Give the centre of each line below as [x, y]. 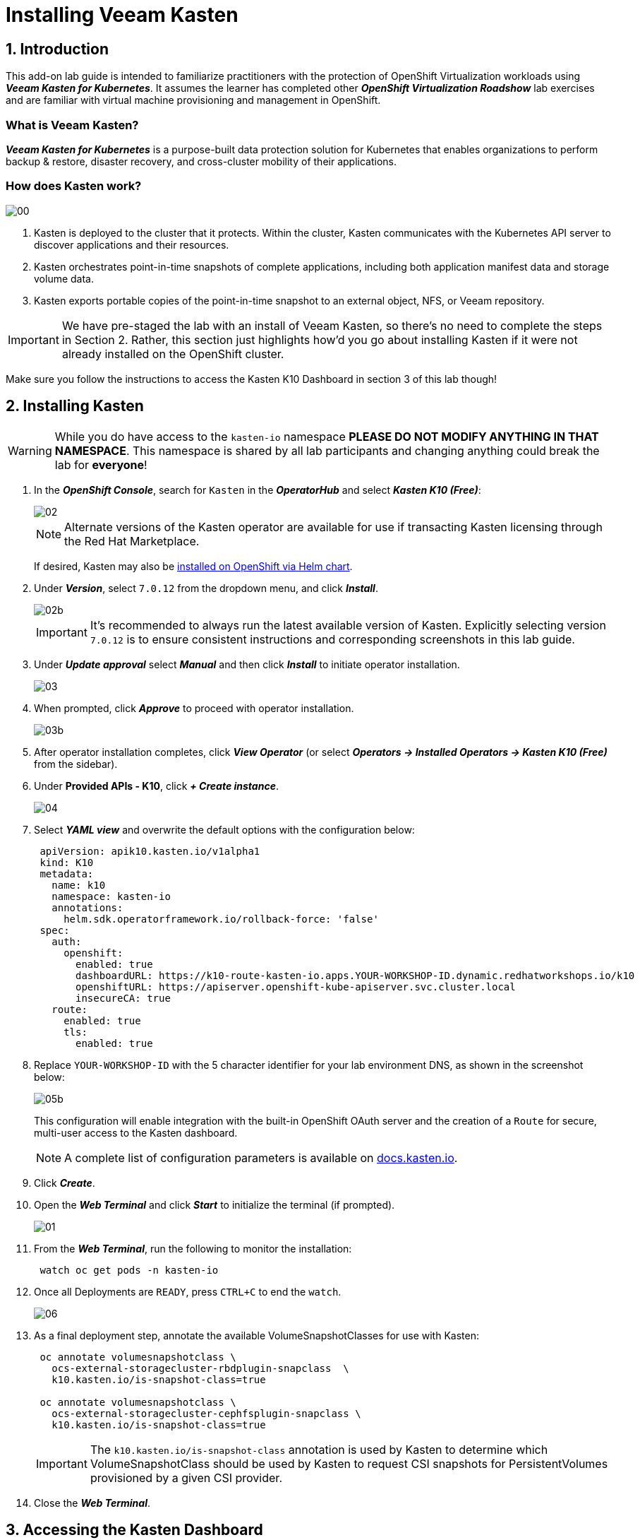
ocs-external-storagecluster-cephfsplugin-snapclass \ [206, 1413]
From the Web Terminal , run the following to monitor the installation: [193, 1248]
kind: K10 [67, 862]
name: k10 [79, 885]
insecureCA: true [123, 998]
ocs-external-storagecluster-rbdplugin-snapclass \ [200, 1368]
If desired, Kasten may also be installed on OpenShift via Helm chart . [193, 566]
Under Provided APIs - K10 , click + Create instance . [156, 786]
